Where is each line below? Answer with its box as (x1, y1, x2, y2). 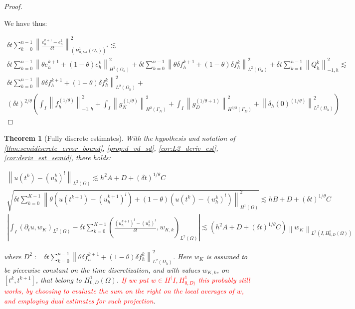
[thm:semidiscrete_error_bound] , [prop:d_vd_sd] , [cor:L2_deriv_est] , (4, 142, 218, 153)
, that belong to (35, 274, 82, 285)
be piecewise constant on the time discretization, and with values (4, 264, 200, 275)
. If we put (116, 274, 149, 285)
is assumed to (206, 251, 247, 261)
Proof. (4, 1, 22, 11)
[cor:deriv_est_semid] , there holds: (4, 152, 111, 163)
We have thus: (4, 17, 47, 28)
